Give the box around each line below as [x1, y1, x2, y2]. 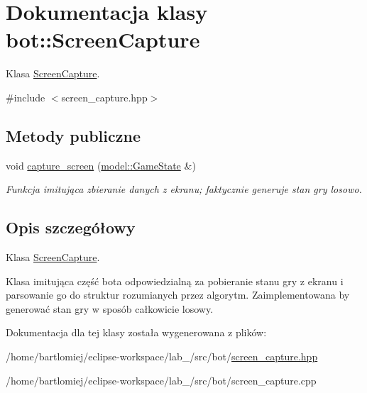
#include [6, 89, 45, 104]
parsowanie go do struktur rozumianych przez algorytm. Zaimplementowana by [6, 287, 350, 302]
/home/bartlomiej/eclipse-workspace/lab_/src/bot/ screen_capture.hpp [6, 349, 318, 364]
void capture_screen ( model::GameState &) [6, 157, 196, 172]
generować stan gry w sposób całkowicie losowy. [6, 301, 214, 316]
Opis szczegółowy [6, 216, 136, 238]
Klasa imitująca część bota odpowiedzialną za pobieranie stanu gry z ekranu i [6, 273, 344, 288]
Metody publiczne [6, 124, 141, 146]
